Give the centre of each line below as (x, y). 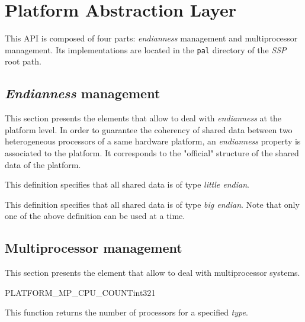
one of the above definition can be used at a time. (95, 216)
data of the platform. (43, 164)
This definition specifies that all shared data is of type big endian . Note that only (152, 204)
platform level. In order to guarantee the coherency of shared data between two (149, 129)
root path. (23, 61)
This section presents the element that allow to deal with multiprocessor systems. (152, 273)
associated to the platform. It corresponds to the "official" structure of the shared (152, 152)
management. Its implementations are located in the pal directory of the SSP (146, 49)
